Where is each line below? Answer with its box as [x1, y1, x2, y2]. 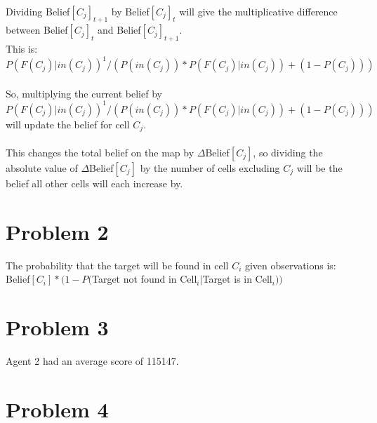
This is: [6, 41, 38, 56]
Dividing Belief [6, 4, 70, 18]
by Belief [111, 4, 150, 18]
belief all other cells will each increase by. [6, 176, 183, 191]
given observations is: [244, 257, 336, 272]
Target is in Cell [202, 271, 272, 286]
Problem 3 [6, 313, 109, 342]
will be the [296, 161, 343, 175]
